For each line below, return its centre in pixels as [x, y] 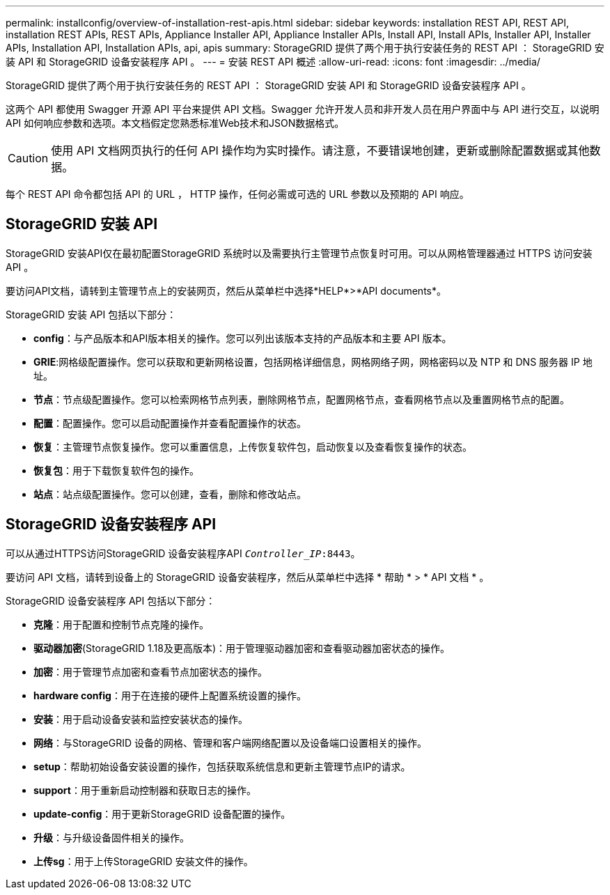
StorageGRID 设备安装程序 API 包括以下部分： [111, 600]
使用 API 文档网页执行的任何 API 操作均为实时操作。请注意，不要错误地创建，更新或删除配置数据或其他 [320, 150]
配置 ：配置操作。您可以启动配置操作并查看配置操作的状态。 [170, 423]
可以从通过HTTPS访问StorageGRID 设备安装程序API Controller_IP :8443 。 [183, 553]
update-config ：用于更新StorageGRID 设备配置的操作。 [162, 814]
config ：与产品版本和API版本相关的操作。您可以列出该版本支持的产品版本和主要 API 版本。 [243, 338]
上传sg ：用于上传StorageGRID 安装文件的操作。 [143, 861]
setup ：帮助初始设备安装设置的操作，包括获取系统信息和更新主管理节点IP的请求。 [222, 766]
